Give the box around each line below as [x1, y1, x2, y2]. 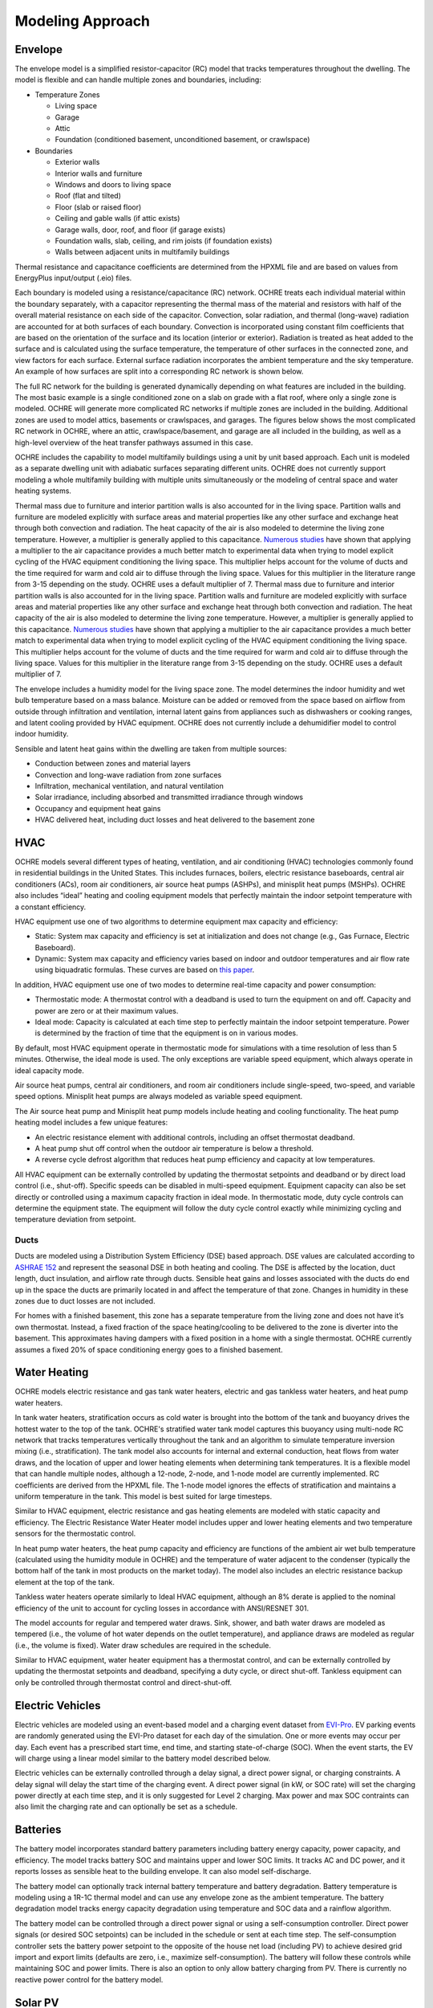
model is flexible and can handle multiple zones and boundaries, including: [14, 75, 262, 84]
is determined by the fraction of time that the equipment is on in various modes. [34, 1028, 298, 1038]
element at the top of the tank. [14, 1577, 115, 1586]
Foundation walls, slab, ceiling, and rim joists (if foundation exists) [55, 235, 273, 245]
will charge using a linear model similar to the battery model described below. [14, 1753, 271, 1763]
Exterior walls [55, 157, 100, 167]
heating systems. [14, 486, 72, 496]
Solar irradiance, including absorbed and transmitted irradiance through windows [34, 792, 304, 802]
